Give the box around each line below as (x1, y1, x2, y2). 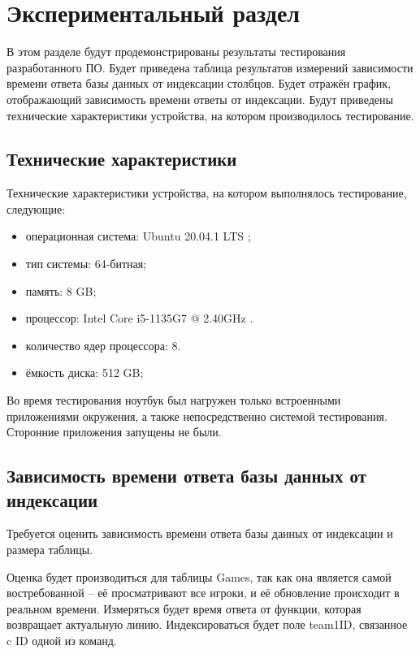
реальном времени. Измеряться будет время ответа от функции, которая (6, 600, 362, 617)
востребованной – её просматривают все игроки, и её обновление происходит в (6, 584, 400, 601)
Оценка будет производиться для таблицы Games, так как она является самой (6, 568, 392, 585)
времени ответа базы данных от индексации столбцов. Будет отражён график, (6, 75, 392, 92)
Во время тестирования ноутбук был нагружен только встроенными (6, 392, 341, 409)
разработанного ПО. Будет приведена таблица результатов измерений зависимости (6, 58, 414, 76)
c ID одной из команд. (6, 631, 117, 648)
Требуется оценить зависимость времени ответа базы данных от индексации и (6, 525, 393, 542)
